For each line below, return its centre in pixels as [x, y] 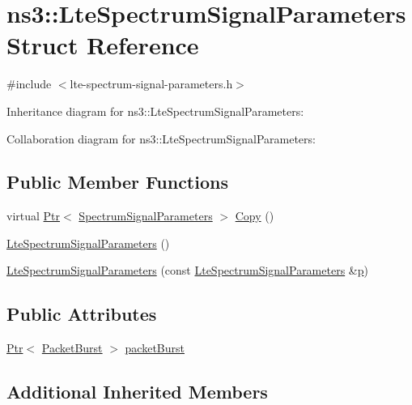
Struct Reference [103, 45]
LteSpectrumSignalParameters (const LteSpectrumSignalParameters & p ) [187, 270]
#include [29, 84]
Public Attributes [82, 314]
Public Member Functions [117, 182]
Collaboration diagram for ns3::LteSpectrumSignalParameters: [161, 138]
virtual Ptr [34, 216]
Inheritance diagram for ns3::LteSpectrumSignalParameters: [155, 111]
